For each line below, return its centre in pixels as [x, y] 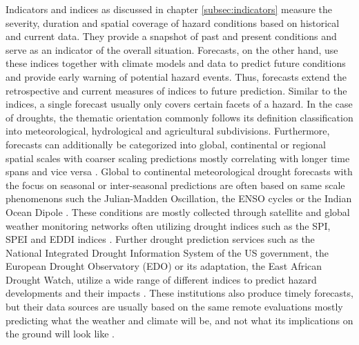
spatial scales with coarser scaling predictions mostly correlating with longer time [178, 158]
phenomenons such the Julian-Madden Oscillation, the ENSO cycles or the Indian [179, 198]
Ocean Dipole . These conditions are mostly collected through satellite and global [178, 211]
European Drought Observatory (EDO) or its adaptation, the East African [164, 266]
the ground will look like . [60, 334]
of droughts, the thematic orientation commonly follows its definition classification [179, 117]
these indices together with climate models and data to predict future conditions [176, 63]
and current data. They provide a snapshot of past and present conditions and [171, 36]
